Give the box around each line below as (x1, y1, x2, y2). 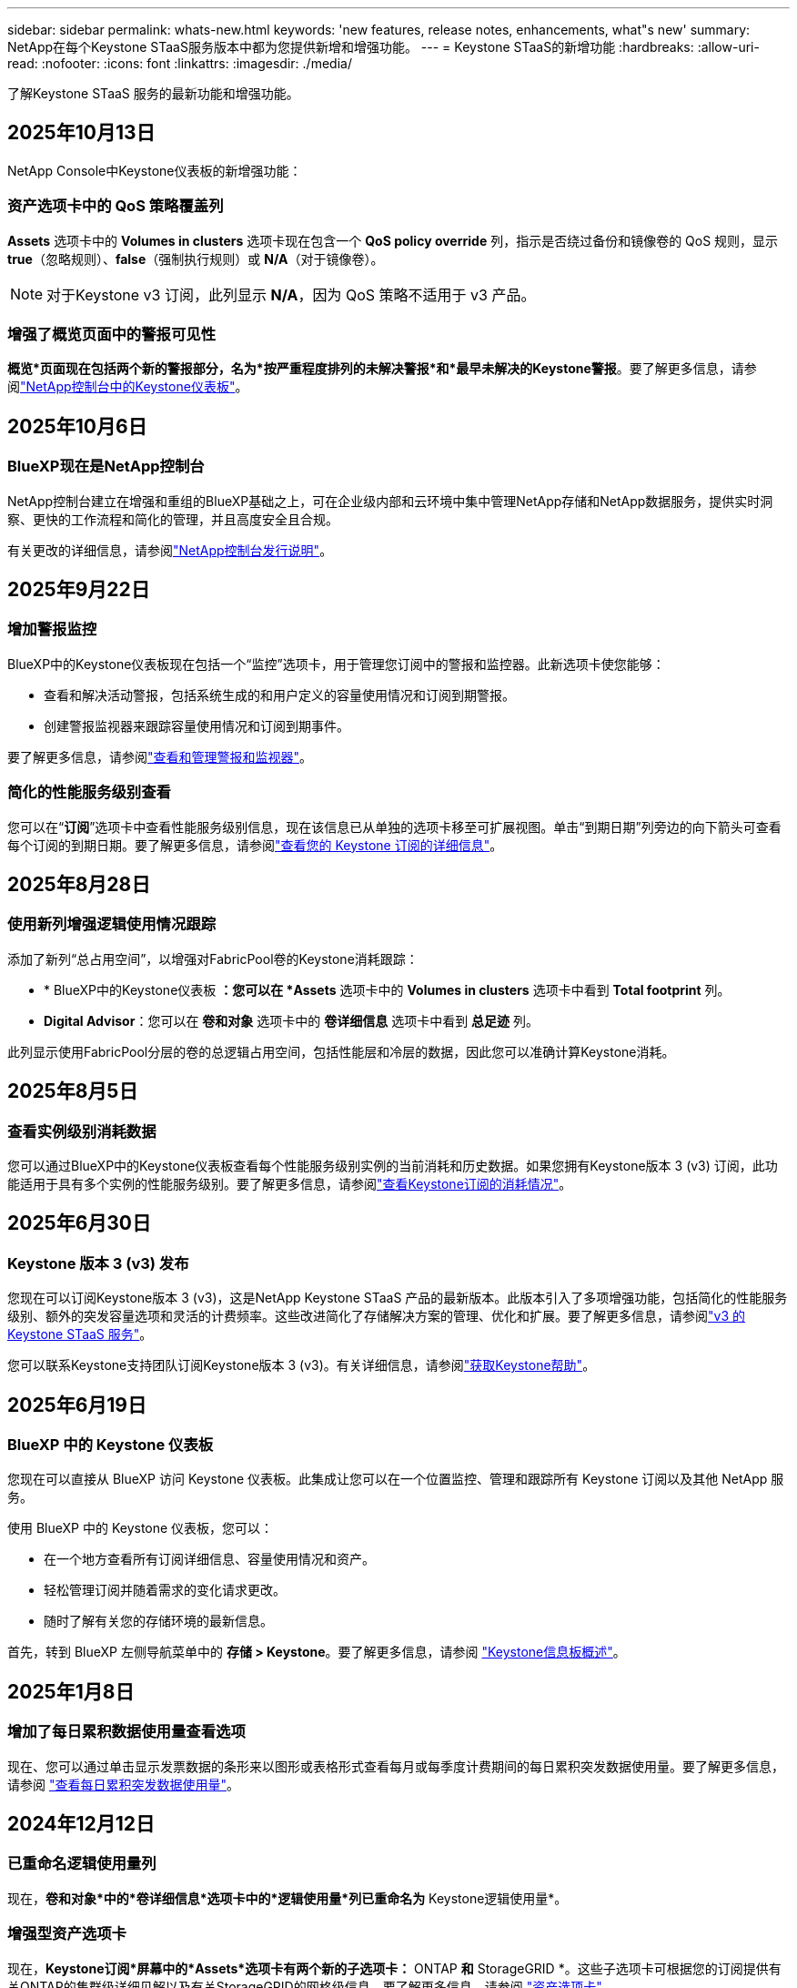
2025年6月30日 (7, 1212, 152, 1235)
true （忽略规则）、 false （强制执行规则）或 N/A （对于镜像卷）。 (7, 250, 384, 267)
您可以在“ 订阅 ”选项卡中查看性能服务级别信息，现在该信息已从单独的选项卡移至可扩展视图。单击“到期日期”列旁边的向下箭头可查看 (7, 818, 782, 835)
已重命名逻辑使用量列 (7, 1854, 156, 1873)
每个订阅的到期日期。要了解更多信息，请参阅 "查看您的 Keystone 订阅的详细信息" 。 (7, 837, 503, 853)
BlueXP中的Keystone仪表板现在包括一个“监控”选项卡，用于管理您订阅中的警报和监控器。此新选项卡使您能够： (7, 655, 665, 672)
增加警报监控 (7, 620, 97, 639)
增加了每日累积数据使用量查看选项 (7, 1722, 246, 1741)
